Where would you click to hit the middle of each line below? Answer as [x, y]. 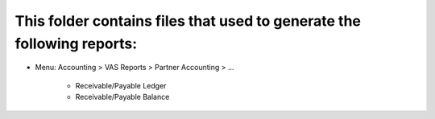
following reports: [76, 43]
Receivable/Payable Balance [122, 97]
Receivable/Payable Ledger [121, 85]
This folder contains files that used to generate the [188, 21]
